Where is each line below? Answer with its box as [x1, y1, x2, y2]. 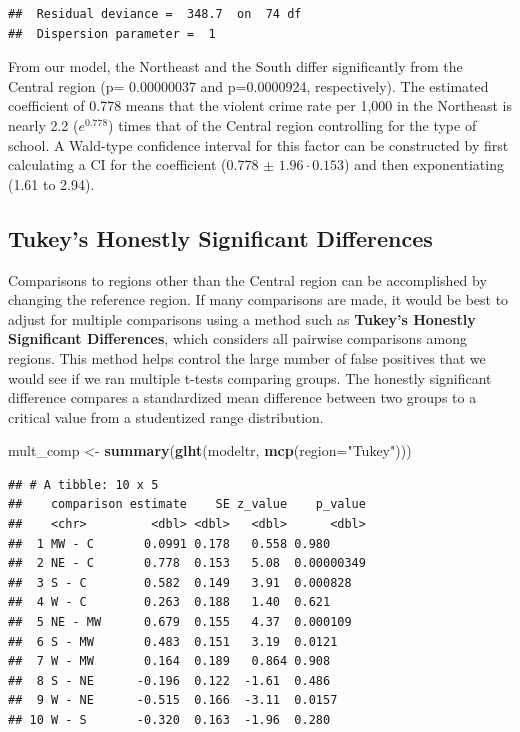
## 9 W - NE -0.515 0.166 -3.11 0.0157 [8, 693, 338, 708]
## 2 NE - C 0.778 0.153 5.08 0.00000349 [8, 556, 366, 571]
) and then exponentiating [344, 154, 504, 175]
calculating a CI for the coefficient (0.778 [8, 154, 259, 175]
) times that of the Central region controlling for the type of [108, 114, 477, 135]
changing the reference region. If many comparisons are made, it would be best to [8, 289, 509, 310]
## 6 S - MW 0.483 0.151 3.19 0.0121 [8, 634, 338, 649]
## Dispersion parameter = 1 [8, 26, 216, 41]
